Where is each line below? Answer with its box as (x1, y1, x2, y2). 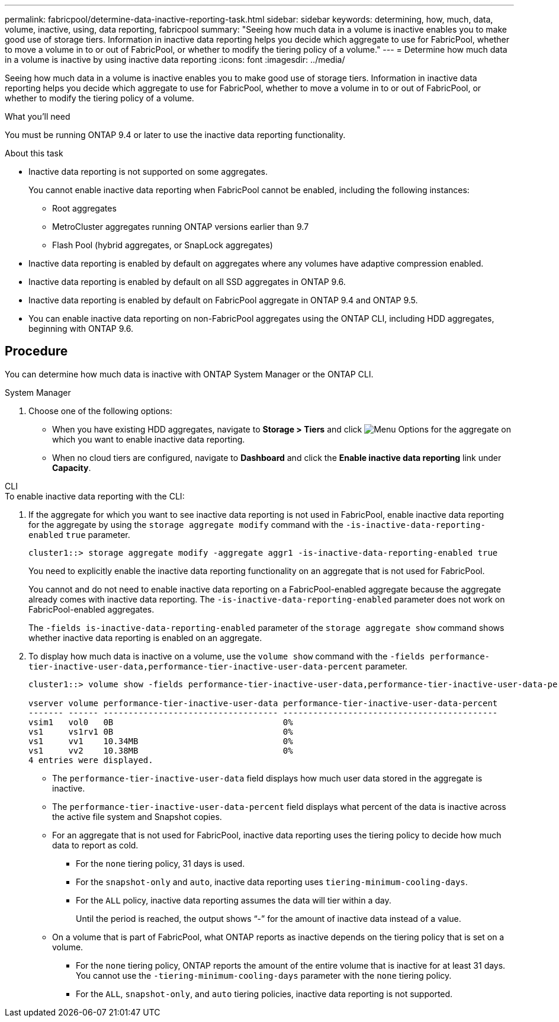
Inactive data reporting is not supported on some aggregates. (28, 166, 268, 177)
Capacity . (52, 462, 91, 473)
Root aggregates (52, 203, 117, 213)
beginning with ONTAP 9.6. (28, 323, 133, 334)
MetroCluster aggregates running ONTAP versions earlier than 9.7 (52, 222, 309, 232)
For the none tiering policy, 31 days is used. (76, 858, 245, 869)
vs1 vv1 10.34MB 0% (28, 736, 293, 746)
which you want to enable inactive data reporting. (52, 434, 245, 444)
